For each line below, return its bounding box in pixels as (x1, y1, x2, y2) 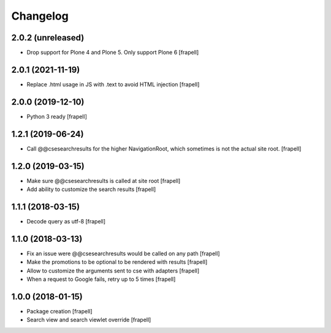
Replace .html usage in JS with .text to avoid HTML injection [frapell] (26, 80, 200, 88)
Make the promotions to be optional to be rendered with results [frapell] (26, 258, 208, 266)
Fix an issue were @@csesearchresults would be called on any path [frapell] (26, 250, 220, 257)
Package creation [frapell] (26, 307, 93, 315)
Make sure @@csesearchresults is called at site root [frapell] (26, 177, 181, 184)
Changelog (11, 9, 69, 23)
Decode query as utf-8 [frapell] (26, 217, 106, 225)
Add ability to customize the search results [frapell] (26, 185, 156, 193)
